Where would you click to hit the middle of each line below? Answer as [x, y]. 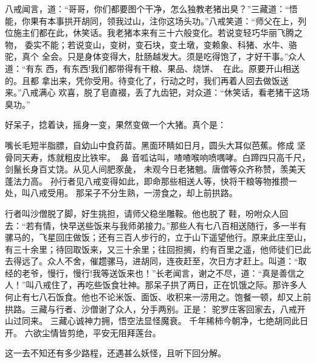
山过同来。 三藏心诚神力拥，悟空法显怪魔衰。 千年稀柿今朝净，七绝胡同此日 [157, 321]
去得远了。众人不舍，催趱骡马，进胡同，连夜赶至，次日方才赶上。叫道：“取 [156, 261]
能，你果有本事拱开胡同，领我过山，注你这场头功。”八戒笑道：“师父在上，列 [156, 20]
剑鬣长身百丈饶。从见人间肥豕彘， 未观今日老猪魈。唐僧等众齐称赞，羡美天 [155, 169]
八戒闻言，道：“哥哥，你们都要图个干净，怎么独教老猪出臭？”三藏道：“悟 [151, 9]
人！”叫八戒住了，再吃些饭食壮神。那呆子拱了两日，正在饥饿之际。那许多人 [156, 285]
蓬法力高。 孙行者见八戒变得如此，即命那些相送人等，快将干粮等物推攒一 [151, 181]
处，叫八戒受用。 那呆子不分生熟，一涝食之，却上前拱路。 [121, 193]
